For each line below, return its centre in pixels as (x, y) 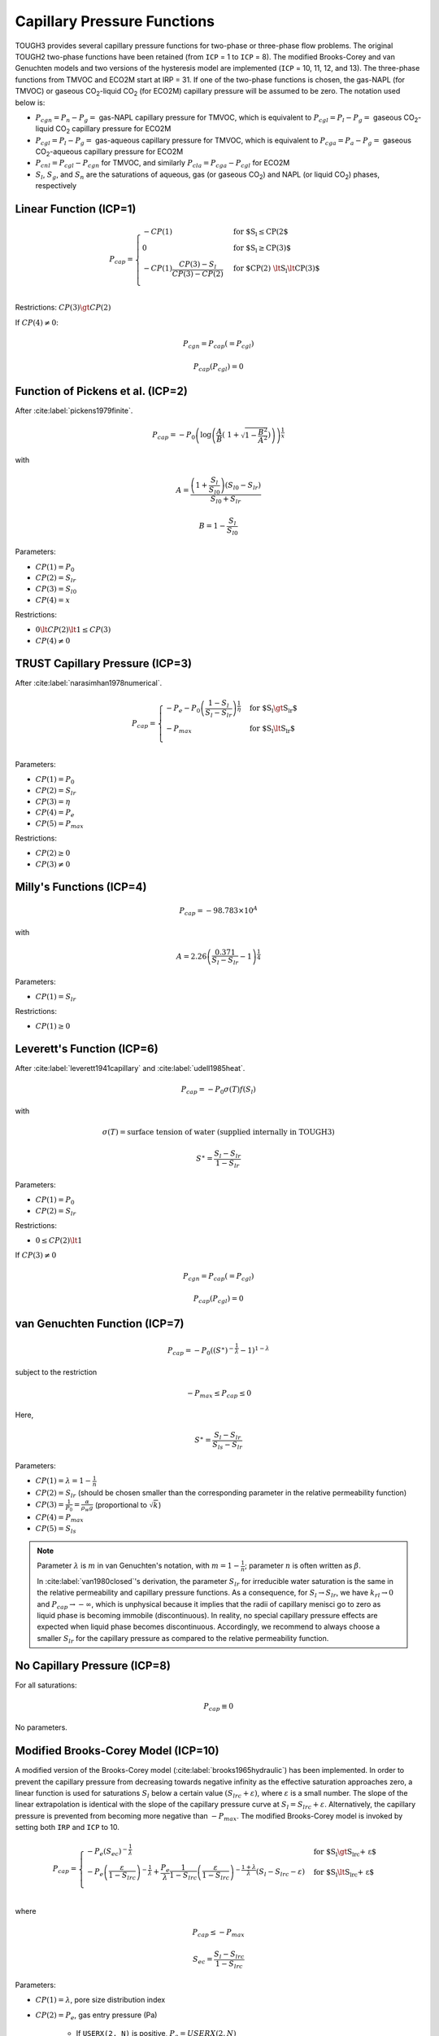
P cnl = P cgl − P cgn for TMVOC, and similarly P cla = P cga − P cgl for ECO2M (163, 164)
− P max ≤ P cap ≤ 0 (219, 1394)
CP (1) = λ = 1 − (63, 1481)
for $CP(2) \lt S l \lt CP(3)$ (276, 270)
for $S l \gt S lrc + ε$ (345, 1853)
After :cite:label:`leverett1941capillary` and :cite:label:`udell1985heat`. (130, 1068)
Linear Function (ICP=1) (76, 209)
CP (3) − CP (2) (198, 274)
